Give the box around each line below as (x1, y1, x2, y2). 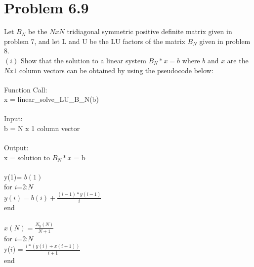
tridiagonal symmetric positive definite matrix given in (67, 26, 232, 37)
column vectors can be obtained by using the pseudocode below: (19, 65, 213, 75)
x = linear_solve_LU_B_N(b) (4, 94, 99, 104)
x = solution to (4, 152, 50, 162)
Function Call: (4, 84, 47, 94)
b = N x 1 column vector (4, 123, 80, 133)
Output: (4, 142, 29, 153)
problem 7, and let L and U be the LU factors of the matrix (4, 36, 185, 46)
